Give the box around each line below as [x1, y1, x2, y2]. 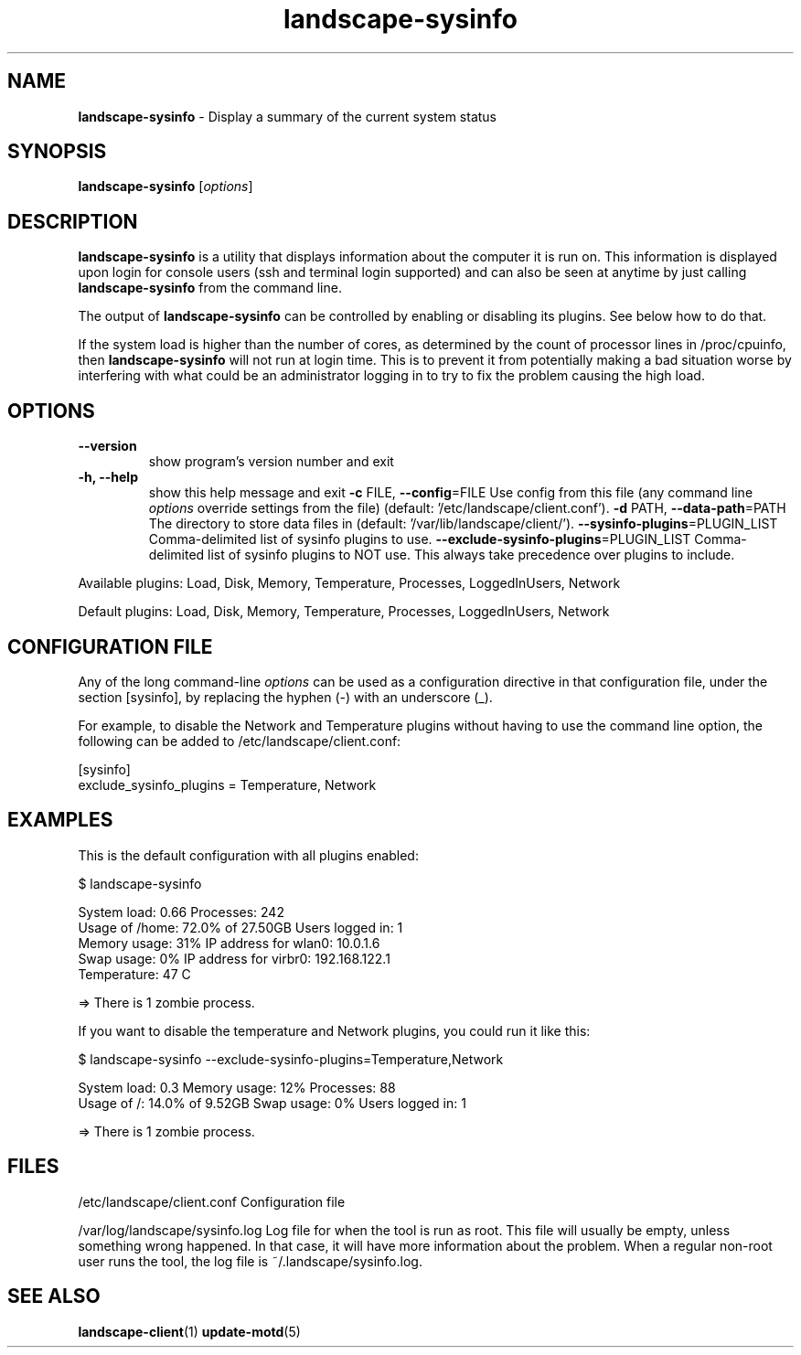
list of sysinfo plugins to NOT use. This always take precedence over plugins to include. [208, 547, 735, 563]
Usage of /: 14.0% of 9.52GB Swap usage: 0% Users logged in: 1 [78, 1094, 466, 1111]
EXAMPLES [7, 808, 113, 832]
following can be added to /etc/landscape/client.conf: [78, 732, 401, 749]
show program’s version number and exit [148, 453, 394, 470]
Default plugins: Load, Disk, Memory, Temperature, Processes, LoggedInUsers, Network [78, 603, 610, 620]
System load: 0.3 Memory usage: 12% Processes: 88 [78, 1079, 396, 1095]
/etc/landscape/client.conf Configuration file [78, 1193, 346, 1210]
